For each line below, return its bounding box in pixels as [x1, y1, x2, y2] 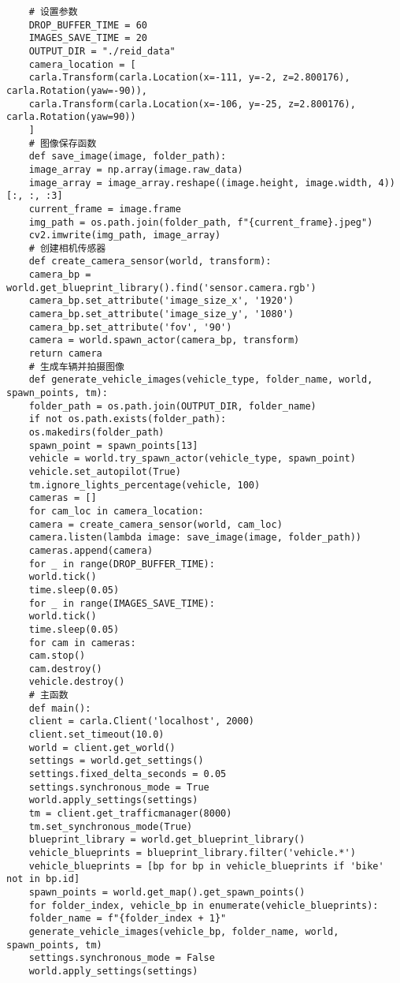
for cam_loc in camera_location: [28, 505, 204, 517]
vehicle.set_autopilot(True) [28, 465, 181, 477]
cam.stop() [28, 650, 86, 662]
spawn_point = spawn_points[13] [28, 439, 198, 451]
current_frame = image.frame [28, 203, 181, 215]
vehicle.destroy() [28, 676, 125, 688]
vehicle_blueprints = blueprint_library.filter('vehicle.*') [28, 847, 356, 858]
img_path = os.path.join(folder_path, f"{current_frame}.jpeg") [28, 216, 373, 228]
